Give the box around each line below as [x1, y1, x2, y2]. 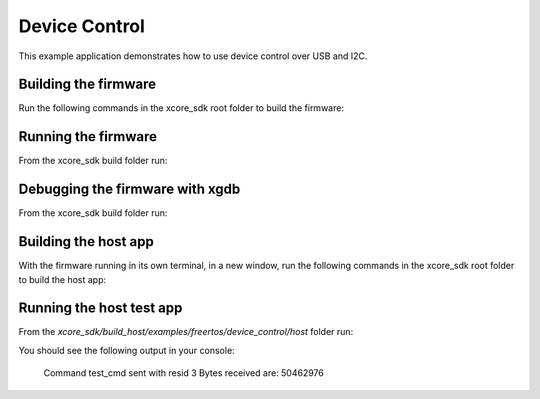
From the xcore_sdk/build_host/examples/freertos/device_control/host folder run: [18, 326, 354, 338]
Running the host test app [18, 300, 183, 317]
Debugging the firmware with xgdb [18, 181, 241, 198]
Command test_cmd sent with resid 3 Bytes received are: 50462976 [43, 367, 324, 379]
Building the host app [18, 233, 154, 250]
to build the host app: [18, 273, 107, 285]
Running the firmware [18, 128, 157, 145]
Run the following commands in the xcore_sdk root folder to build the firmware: [18, 102, 345, 114]
